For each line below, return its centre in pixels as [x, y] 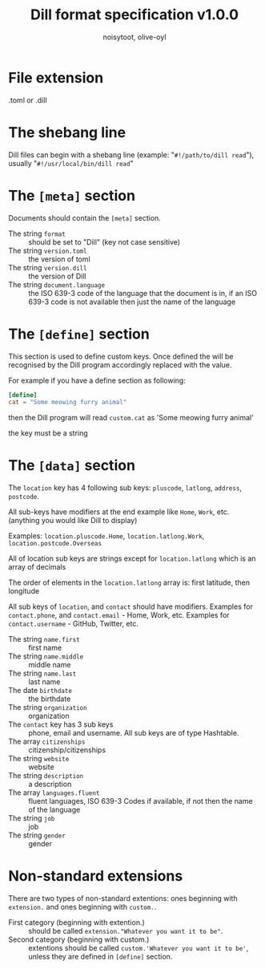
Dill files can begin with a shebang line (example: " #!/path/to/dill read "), [131, 155]
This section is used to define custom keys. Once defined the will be [121, 356]
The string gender [37, 835]
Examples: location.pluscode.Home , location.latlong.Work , [106, 536]
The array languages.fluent [54, 793]
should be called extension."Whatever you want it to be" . [126, 931]
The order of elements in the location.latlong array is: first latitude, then [129, 582]
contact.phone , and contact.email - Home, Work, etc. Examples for [119, 615]
